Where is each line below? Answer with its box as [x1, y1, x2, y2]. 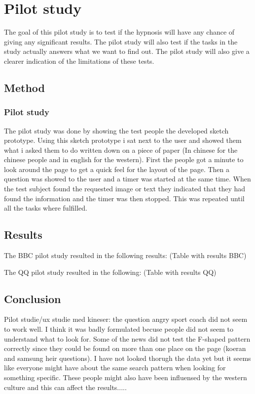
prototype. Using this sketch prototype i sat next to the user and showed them [4, 135, 242, 145]
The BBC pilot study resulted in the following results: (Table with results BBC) [4, 250, 247, 261]
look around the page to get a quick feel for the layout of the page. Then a [4, 164, 230, 174]
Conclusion [4, 291, 61, 306]
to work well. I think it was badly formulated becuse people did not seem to [4, 324, 234, 334]
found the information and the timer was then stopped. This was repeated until [4, 193, 245, 203]
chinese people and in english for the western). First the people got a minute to [4, 154, 244, 165]
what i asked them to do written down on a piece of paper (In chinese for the [4, 144, 238, 155]
